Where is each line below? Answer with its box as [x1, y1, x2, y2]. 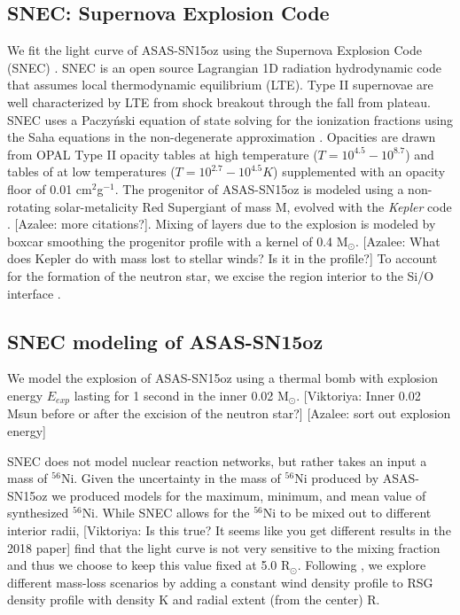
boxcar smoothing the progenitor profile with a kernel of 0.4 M [7, 231, 348, 250]
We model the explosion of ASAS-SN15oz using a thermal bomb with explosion [7, 369, 439, 387]
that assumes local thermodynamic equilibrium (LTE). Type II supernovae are [7, 75, 433, 94]
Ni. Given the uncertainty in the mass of [60, 469, 281, 487]
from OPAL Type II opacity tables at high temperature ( [7, 144, 318, 163]
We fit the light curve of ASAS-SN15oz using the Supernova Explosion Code [7, 41, 422, 59]
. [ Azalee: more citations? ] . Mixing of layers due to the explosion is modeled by [7, 214, 436, 233]
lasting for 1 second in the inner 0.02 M [74, 385, 289, 404]
